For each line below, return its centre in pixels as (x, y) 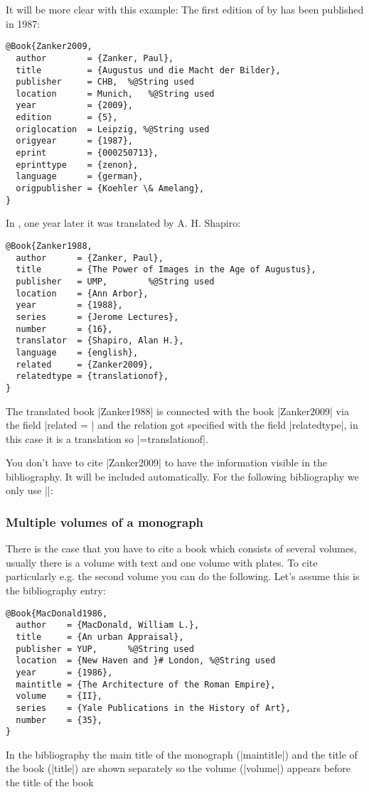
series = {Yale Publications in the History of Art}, (153, 708)
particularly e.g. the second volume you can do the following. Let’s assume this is (183, 576)
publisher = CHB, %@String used (105, 82)
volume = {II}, (59, 696)
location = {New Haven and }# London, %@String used (146, 661)
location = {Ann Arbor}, (82, 293)
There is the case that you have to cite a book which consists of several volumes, (181, 548)
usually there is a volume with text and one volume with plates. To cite (162, 562)
